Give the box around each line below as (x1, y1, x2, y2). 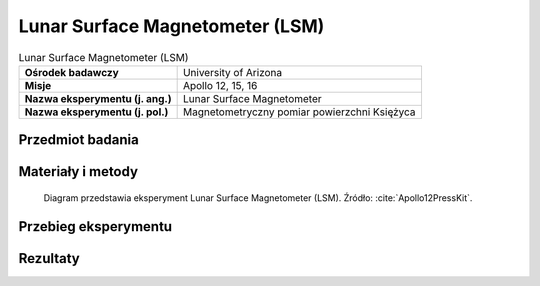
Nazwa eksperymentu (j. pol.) (24, 105, 169, 119)
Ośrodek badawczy (24, 65, 119, 79)
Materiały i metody (18, 163, 139, 180)
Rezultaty (18, 250, 80, 267)
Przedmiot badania (18, 131, 139, 149)
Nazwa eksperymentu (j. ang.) (24, 91, 172, 105)
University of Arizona (182, 65, 283, 79)
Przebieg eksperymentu (18, 218, 173, 235)
